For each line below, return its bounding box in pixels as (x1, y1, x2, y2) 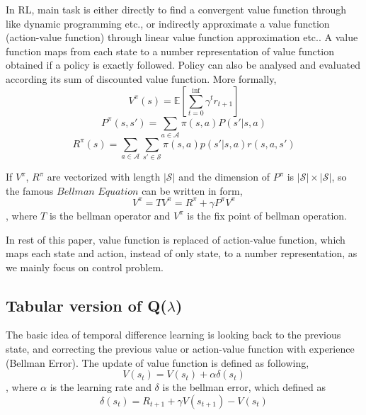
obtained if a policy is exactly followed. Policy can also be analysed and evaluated (6, 57, 360, 72)
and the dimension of (178, 169, 270, 184)
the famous (6, 183, 54, 198)
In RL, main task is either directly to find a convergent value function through (6, 2, 346, 16)
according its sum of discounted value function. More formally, (6, 71, 277, 86)
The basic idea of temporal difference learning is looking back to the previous (6, 327, 341, 342)
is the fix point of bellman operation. (187, 207, 347, 222)
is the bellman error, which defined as (162, 380, 326, 394)
